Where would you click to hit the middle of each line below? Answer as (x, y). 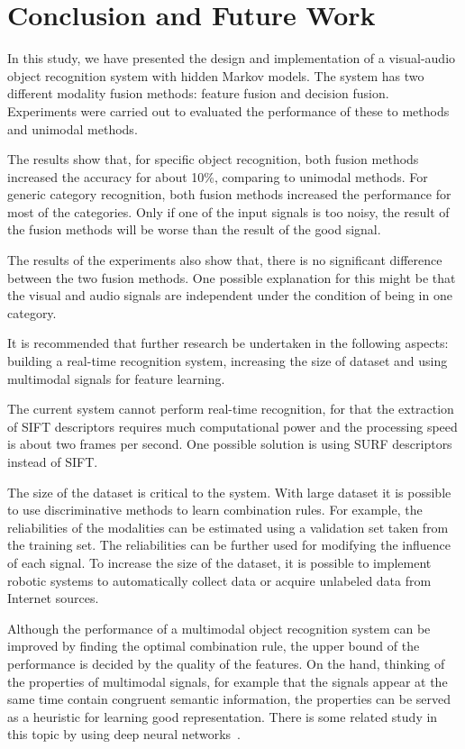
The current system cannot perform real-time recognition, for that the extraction (231, 409)
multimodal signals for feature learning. (116, 378)
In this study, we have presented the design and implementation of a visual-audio (232, 58)
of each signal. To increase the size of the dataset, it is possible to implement (219, 562)
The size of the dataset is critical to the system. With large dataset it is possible (229, 492)
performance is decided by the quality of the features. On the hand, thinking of (226, 663)
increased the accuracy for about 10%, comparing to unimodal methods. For (218, 176)
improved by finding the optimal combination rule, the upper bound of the (214, 646)
